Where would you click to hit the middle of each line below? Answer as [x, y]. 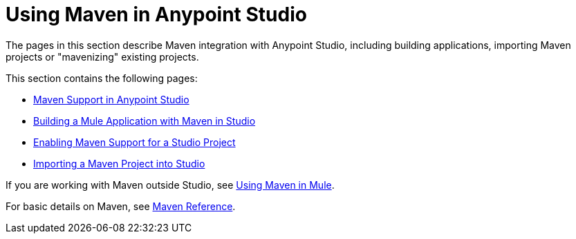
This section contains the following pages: [102, 78]
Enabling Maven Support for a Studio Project [134, 142]
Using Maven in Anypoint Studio [156, 14]
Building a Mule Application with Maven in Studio [145, 121]
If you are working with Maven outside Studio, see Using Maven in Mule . [170, 185]
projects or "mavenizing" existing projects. [102, 56]
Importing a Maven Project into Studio [119, 163]
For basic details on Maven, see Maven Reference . [121, 206]
